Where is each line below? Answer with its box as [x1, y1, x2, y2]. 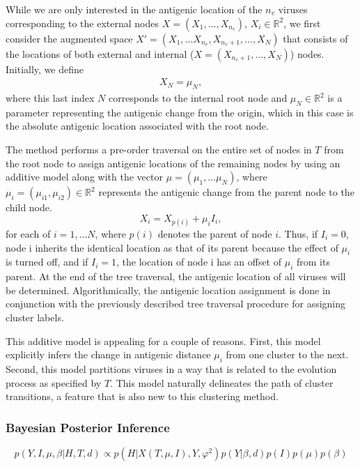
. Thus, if [278, 226, 318, 240]
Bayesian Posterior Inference [6, 418, 170, 436]
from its [296, 254, 330, 269]
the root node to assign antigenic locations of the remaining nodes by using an [6, 155, 341, 170]
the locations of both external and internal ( [6, 46, 194, 61]
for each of [6, 226, 51, 240]
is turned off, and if [6, 254, 88, 269]
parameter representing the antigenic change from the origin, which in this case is [6, 105, 354, 119]
